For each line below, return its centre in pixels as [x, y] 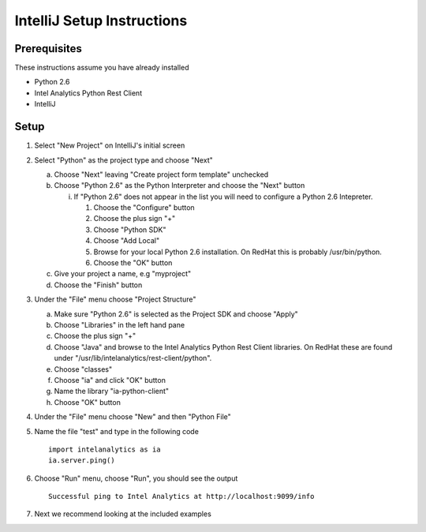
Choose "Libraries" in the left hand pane [120, 325]
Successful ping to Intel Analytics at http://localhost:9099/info [181, 496]
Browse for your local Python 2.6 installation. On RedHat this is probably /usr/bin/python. [238, 252]
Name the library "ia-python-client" [112, 392]
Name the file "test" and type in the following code [116, 431]
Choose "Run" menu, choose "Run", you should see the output [136, 478]
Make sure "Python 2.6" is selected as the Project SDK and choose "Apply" [176, 314]
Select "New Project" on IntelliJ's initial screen [110, 145]
